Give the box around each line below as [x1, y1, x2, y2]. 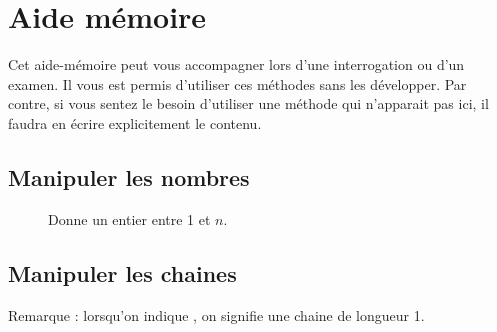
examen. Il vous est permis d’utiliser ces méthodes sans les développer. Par [8, 73, 467, 94]
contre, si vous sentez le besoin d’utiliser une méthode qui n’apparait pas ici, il [8, 93, 489, 114]
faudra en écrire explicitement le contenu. [8, 112, 262, 133]
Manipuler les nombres [8, 161, 250, 192]
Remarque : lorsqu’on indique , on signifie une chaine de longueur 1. [8, 304, 425, 325]
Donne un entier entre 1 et [48, 208, 211, 229]
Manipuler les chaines [8, 257, 237, 288]
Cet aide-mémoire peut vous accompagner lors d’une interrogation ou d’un [8, 54, 465, 75]
